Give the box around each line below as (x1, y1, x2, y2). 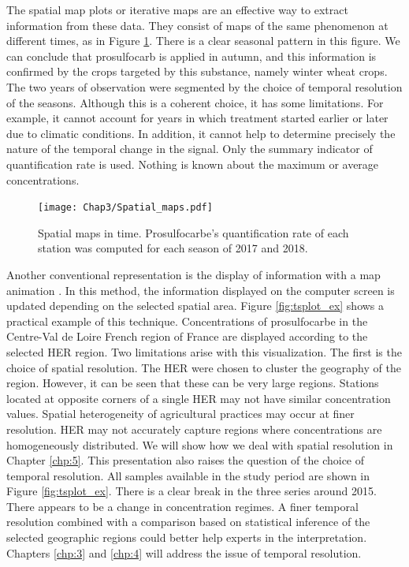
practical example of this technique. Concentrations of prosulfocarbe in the (6, 312, 368, 329)
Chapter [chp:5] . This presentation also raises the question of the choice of (6, 452, 365, 468)
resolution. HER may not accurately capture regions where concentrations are (6, 420, 382, 437)
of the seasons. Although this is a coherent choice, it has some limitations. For (6, 94, 384, 110)
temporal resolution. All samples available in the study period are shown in (6, 467, 370, 483)
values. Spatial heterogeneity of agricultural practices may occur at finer (6, 405, 355, 422)
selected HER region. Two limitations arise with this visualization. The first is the (6, 343, 402, 360)
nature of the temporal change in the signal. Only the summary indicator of (6, 140, 373, 157)
